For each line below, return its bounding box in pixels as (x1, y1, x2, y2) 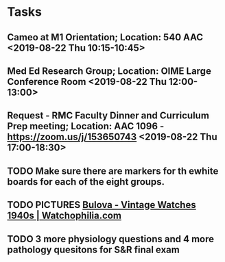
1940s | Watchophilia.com (7, 210, 122, 222)
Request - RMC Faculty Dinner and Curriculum (7, 110, 209, 122)
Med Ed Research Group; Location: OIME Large (7, 65, 211, 77)
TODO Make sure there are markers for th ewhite (7, 165, 219, 176)
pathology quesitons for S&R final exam (7, 244, 180, 255)
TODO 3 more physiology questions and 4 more (7, 233, 215, 245)
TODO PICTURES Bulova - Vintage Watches (7, 199, 197, 211)
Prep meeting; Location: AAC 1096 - (7, 120, 165, 132)
